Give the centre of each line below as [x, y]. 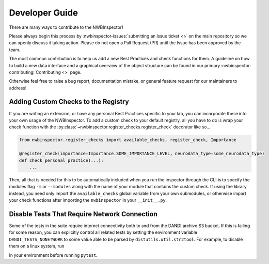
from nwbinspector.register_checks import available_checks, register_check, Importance [128, 140]
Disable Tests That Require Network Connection [83, 214]
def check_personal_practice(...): [61, 160]
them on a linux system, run [37, 246]
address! [18, 88]
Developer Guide [43, 13]
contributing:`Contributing [35, 72]
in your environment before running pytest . [53, 255]
